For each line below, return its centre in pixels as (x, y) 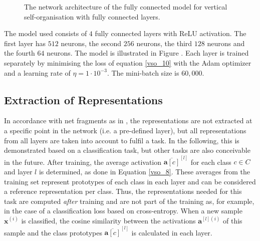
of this (233, 220)
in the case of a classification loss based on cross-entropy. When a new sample (123, 211)
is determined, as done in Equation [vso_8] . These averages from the (145, 171)
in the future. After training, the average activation (83, 162)
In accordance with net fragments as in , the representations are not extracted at (128, 120)
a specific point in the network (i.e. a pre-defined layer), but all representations (125, 130)
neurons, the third (164, 43)
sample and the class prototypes (53, 232)
